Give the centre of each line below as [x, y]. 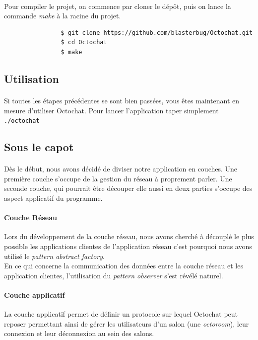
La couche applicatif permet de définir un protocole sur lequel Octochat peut [121, 314]
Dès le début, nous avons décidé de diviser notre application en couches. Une [121, 169]
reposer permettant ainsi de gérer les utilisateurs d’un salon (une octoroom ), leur [127, 323]
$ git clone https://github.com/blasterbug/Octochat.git [157, 33]
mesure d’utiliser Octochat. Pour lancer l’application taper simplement [111, 110]
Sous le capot [39, 147]
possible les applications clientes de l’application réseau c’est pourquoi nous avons [128, 246]
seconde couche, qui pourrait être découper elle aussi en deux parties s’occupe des [128, 188]
